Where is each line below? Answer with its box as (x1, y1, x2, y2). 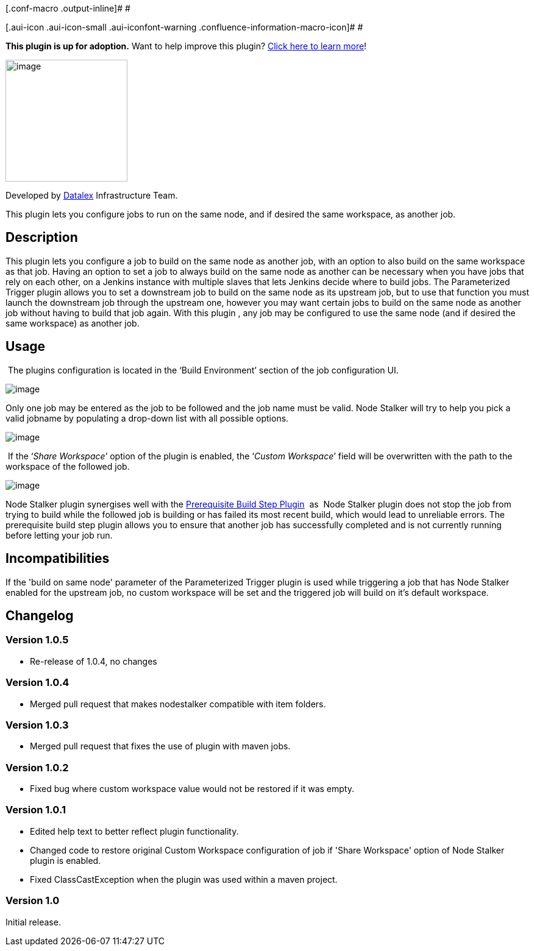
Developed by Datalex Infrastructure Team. (5, 190, 178, 200)
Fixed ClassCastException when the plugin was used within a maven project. (30, 874, 338, 885)
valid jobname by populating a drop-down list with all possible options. (5, 412, 289, 423)
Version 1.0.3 (5, 718, 69, 731)
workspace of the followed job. (5, 461, 130, 472)
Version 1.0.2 (5, 761, 69, 774)
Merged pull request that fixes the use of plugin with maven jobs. (30, 741, 291, 752)
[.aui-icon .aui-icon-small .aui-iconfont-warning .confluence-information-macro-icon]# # (5, 22, 363, 32)
